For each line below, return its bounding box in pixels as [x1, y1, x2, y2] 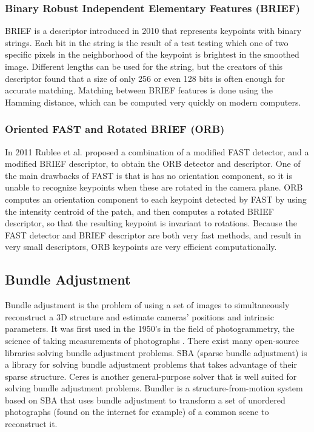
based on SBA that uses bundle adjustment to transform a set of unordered [5, 393, 286, 406]
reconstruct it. [5, 417, 58, 430]
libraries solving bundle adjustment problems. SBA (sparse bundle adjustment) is [5, 346, 307, 359]
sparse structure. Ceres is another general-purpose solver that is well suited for [5, 370, 297, 382]
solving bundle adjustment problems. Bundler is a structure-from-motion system [5, 382, 303, 394]
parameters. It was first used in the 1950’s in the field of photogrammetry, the [5, 322, 295, 335]
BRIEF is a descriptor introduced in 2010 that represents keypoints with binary [5, 24, 302, 37]
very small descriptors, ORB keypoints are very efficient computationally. [5, 240, 277, 253]
